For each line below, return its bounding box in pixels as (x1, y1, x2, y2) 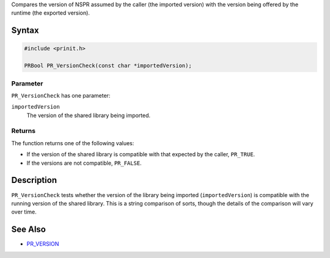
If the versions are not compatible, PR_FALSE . (26, 159, 142, 167)
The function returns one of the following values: (11, 139, 134, 146)
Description (11, 175, 57, 185)
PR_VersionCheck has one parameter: (11, 91, 111, 99)
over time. (11, 208, 37, 216)
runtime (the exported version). (11, 9, 90, 16)
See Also (11, 224, 46, 235)
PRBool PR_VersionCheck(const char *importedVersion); (24, 62, 192, 70)
